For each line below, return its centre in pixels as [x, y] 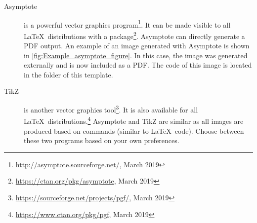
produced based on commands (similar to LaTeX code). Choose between [134, 130]
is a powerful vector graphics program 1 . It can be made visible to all [127, 24]
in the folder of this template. [68, 74]
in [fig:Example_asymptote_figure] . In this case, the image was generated [136, 55]
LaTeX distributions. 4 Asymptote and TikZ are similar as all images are [134, 120]
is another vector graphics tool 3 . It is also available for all [111, 109]
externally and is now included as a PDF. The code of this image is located [138, 65]
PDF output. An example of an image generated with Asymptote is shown [137, 46]
